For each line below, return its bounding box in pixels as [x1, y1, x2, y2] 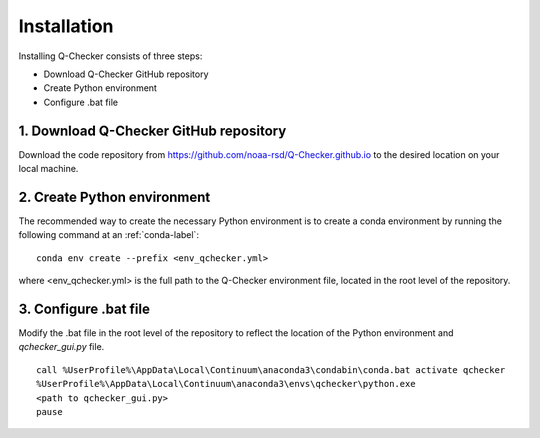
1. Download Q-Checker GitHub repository [18, 122, 287, 139]
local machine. [18, 163, 79, 175]
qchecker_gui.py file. [18, 341, 105, 353]
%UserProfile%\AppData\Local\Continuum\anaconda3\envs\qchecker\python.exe [36, 378, 416, 390]
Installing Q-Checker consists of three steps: [18, 50, 203, 62]
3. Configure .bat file [18, 300, 150, 317]
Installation [18, 15, 114, 37]
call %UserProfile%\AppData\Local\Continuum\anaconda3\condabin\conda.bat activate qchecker [36, 364, 506, 375]
